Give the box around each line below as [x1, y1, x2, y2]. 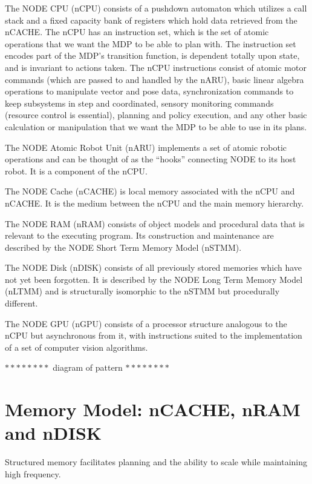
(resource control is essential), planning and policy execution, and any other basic [5, 108, 307, 121]
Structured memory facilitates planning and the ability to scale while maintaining [5, 456, 308, 468]
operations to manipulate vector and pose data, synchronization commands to [5, 85, 294, 98]
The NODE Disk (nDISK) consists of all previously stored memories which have [5, 261, 302, 274]
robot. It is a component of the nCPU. [5, 164, 148, 177]
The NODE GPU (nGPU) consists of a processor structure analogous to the [5, 317, 287, 330]
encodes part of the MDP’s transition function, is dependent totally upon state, [5, 49, 300, 62]
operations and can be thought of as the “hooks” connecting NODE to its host [5, 153, 296, 165]
